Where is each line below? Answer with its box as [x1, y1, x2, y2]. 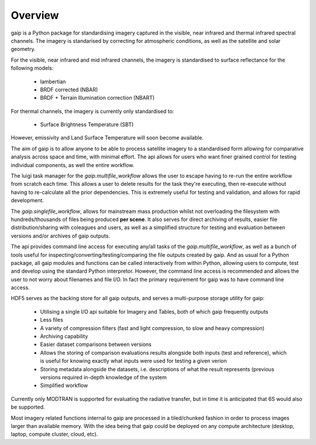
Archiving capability [40, 333, 88, 340]
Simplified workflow [40, 382, 88, 389]
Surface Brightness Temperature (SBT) [40, 121, 134, 128]
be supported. [11, 403, 45, 410]
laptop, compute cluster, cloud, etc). [11, 431, 98, 438]
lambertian [40, 78, 66, 85]
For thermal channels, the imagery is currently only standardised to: [11, 107, 174, 114]
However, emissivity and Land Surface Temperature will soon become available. [11, 134, 204, 141]
